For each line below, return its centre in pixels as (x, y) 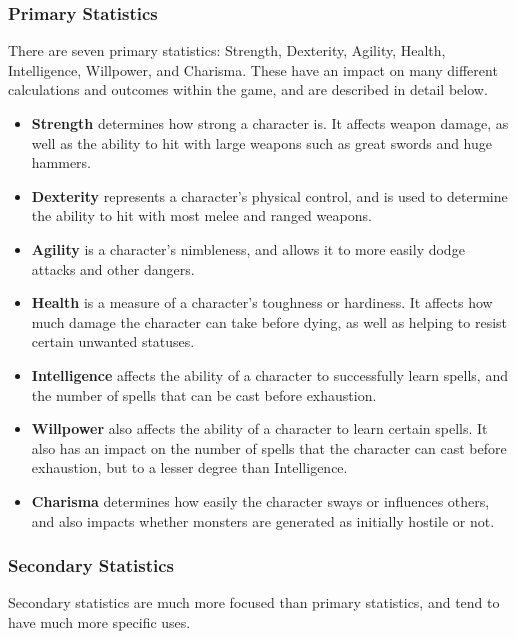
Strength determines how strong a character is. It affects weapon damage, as (270, 123)
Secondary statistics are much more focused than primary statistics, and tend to (254, 602)
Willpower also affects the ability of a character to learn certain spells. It (259, 428)
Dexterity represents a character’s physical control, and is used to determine (269, 195)
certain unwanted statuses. (113, 341)
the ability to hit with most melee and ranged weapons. (201, 215)
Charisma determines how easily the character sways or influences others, (260, 500)
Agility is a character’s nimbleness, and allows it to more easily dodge (248, 248)
